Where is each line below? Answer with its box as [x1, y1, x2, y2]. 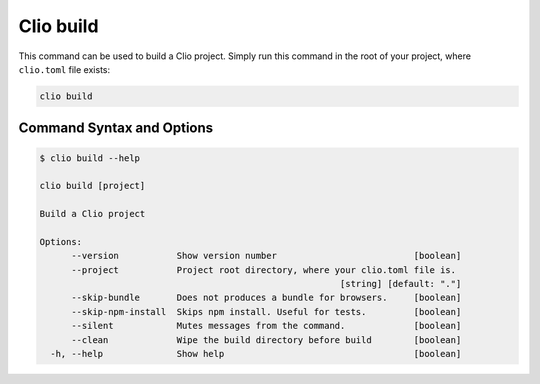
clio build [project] [39, 180, 146, 192]
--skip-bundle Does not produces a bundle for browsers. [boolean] [71, 292, 462, 304]
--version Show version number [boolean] [71, 250, 462, 262]
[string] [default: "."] [340, 278, 462, 290]
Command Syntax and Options [18, 120, 214, 137]
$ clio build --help [39, 152, 140, 164]
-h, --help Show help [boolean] [50, 348, 462, 359]
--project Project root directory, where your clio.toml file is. [71, 264, 457, 275]
